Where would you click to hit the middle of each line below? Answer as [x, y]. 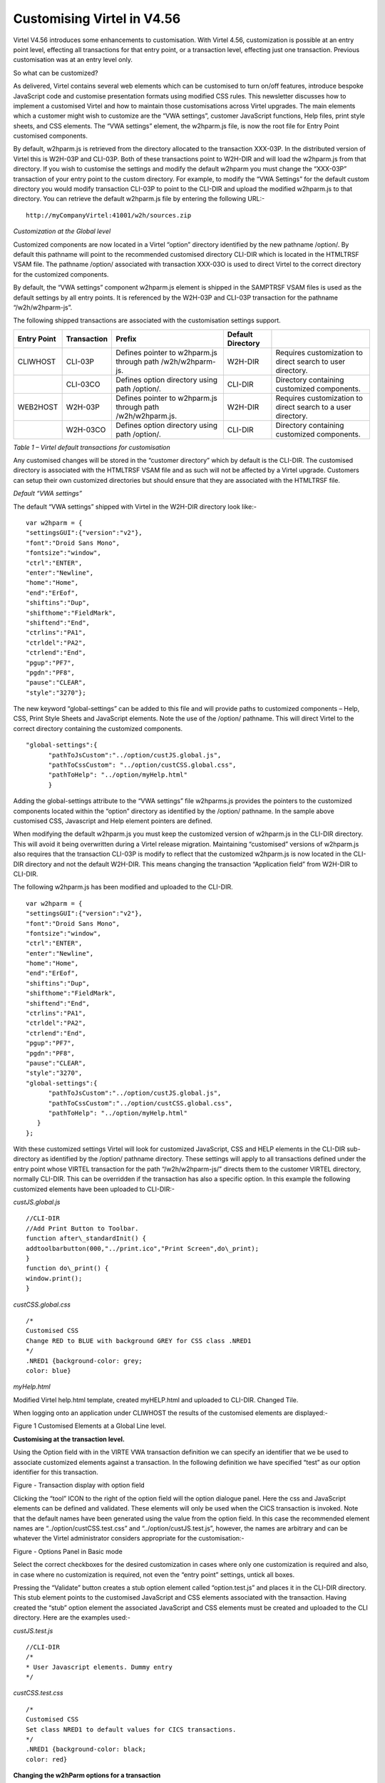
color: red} [47, 1759]
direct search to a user [314, 407]
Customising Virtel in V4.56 [97, 19]
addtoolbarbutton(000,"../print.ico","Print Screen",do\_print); [143, 1248]
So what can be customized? [56, 73]
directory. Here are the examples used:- [72, 1618]
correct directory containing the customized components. [98, 728]
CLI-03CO [83, 384]
